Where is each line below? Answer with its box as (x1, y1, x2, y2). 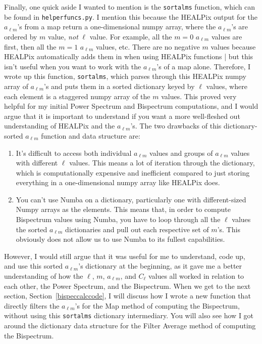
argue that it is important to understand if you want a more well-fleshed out (4, 110, 240, 121)
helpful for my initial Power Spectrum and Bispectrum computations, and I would (4, 101, 258, 111)
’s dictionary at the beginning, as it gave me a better (78, 261, 242, 271)
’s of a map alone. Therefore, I (156, 61, 250, 71)
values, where (206, 80, 247, 91)
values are (211, 31, 242, 41)
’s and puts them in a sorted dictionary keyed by (44, 80, 195, 91)
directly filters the (4, 300, 60, 311)
